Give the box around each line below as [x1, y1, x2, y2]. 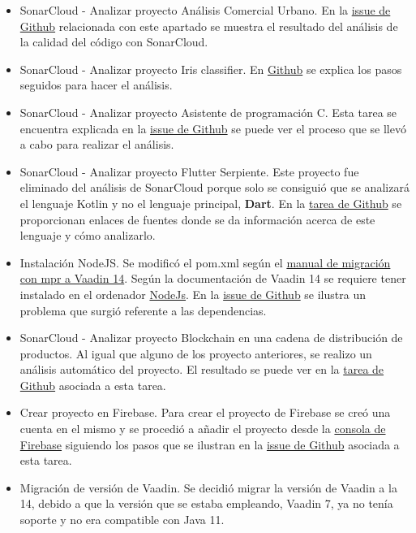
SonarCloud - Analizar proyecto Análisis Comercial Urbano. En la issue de [19, 2, 391, 18]
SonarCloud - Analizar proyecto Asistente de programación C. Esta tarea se [19, 103, 397, 120]
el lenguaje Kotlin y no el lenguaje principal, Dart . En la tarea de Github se [19, 194, 402, 211]
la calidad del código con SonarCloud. [19, 33, 208, 50]
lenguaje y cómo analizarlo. [19, 227, 156, 244]
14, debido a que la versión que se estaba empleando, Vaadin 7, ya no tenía [19, 495, 393, 512]
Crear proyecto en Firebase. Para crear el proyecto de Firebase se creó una [19, 404, 391, 421]
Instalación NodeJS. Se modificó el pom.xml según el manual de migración [19, 253, 391, 271]
